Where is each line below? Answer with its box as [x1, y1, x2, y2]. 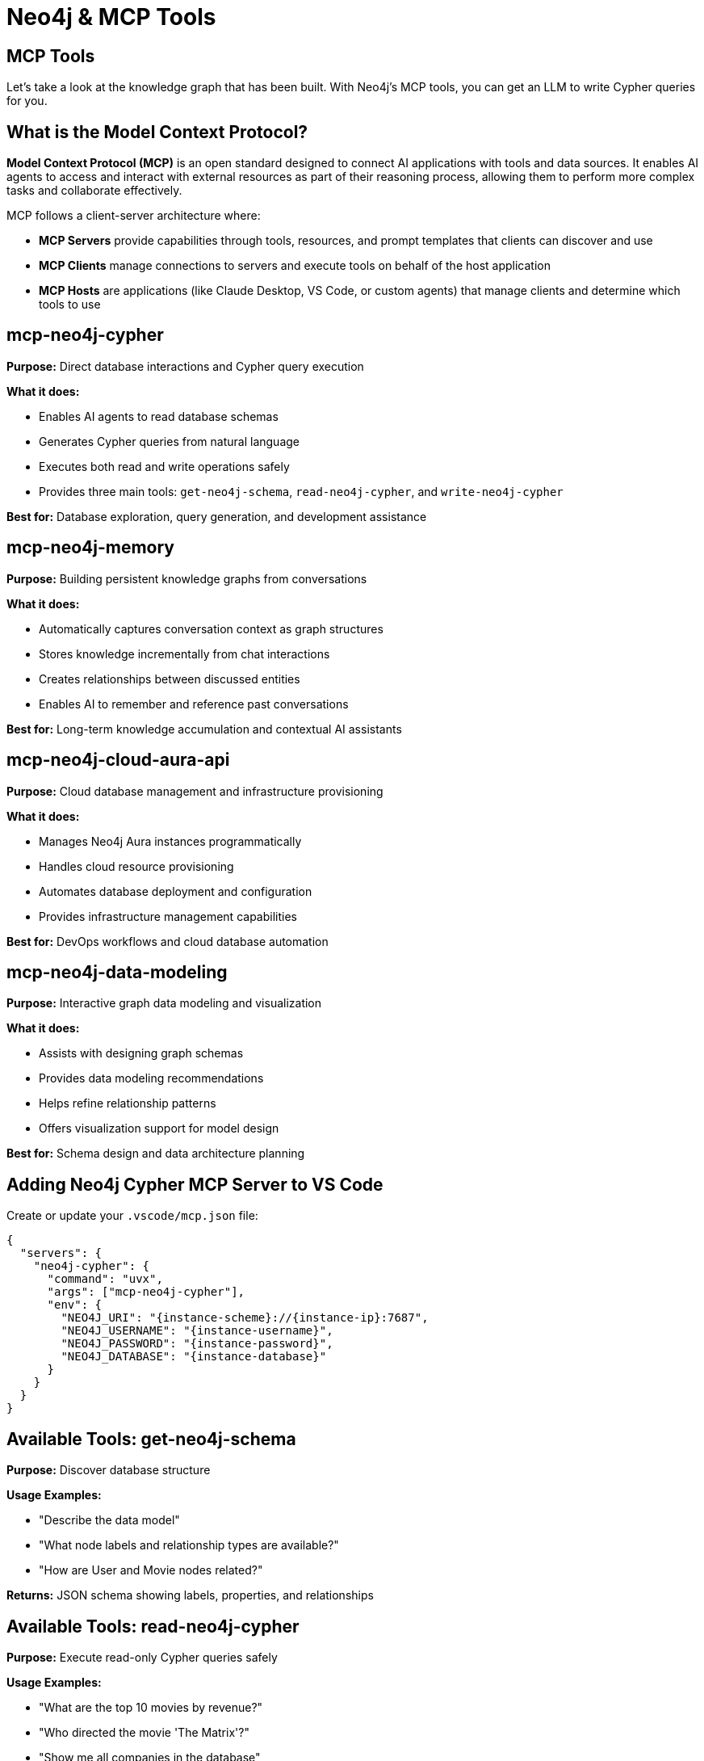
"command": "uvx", [47, 1272, 163, 1286]
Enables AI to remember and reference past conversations [39, 696, 349, 711]
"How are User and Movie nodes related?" [39, 1563, 263, 1578]
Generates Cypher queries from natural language [39, 434, 300, 448]
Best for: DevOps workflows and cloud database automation [6, 934, 329, 948]
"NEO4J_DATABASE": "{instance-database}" [61, 1350, 327, 1364]
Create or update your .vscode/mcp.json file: [6, 1208, 258, 1223]
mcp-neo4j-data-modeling [6, 961, 228, 982]
